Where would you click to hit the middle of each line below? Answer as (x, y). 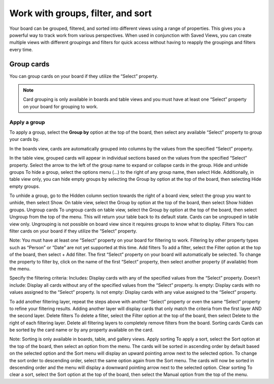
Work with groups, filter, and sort (81, 13)
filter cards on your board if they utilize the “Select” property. (73, 231)
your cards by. (24, 139)
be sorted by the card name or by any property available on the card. (81, 330)
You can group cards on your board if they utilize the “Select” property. (84, 76)
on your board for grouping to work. (61, 106)
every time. (21, 49)
